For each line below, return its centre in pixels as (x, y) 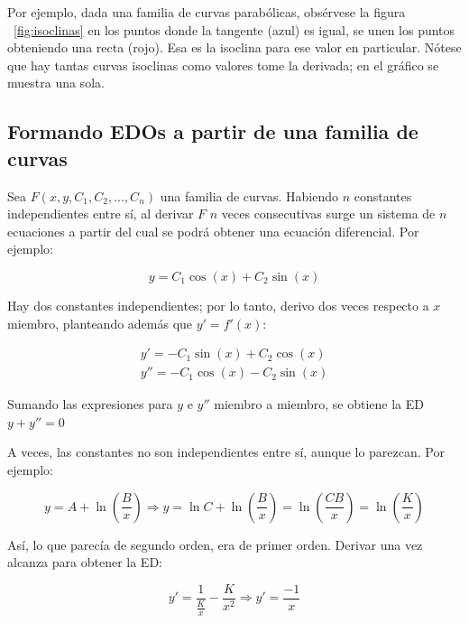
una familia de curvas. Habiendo (249, 195)
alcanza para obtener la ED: (85, 562)
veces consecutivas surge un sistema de (328, 214)
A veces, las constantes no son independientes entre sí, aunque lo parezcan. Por (226, 452)
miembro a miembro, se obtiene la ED (319, 404)
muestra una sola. (56, 83)
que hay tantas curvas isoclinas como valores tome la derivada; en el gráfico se (223, 65)
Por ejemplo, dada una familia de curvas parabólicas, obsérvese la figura (207, 12)
